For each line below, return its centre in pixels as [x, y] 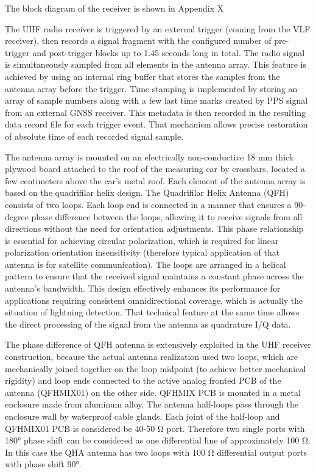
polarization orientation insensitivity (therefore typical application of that [142, 252]
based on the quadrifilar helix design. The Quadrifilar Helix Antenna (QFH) [147, 192]
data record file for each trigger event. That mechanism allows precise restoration [156, 124]
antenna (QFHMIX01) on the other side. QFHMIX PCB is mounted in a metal [153, 392]
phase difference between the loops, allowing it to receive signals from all [167, 216]
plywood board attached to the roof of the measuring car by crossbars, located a [155, 169]
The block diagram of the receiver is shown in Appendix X [114, 8]
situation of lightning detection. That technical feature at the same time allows [152, 312]
